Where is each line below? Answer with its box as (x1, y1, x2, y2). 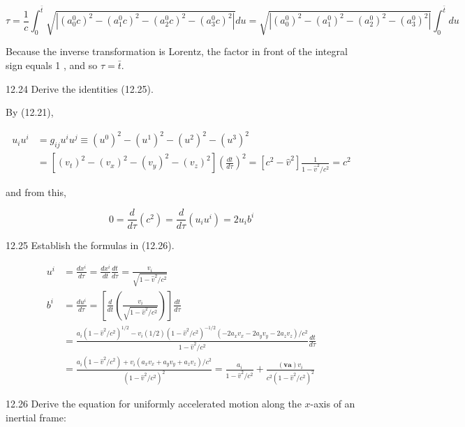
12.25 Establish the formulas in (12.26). (6, 238, 175, 253)
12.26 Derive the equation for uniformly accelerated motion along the (6, 396, 302, 411)
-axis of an (310, 396, 355, 411)
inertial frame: (6, 410, 66, 424)
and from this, (6, 184, 66, 199)
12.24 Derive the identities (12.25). (6, 81, 154, 96)
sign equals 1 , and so (6, 58, 98, 73)
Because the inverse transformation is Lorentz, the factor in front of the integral (6, 44, 348, 59)
